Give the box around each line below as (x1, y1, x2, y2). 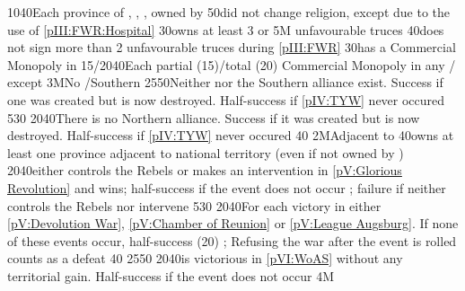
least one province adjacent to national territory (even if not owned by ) (7, 143, 404, 162)
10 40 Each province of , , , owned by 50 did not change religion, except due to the (7, 3, 450, 21)
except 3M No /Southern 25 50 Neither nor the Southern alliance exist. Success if (7, 73, 443, 92)
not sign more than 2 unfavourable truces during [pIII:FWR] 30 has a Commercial (7, 38, 456, 57)
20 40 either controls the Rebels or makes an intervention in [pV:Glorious (7, 161, 402, 180)
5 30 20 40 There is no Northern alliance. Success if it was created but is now (7, 108, 420, 127)
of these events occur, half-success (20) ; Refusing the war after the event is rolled (7, 231, 457, 250)
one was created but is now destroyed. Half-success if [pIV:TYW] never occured (7, 90, 445, 109)
